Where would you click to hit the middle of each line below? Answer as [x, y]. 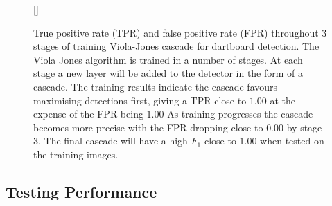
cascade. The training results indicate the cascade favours [156, 86]
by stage [304, 127]
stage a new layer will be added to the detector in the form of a [168, 73]
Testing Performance [81, 191]
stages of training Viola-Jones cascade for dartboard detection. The [176, 46]
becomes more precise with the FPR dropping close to [148, 127]
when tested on [292, 141]
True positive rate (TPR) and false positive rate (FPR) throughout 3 [180, 32]
